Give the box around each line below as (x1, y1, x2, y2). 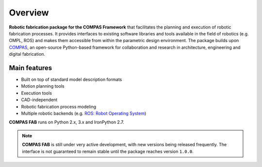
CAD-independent (21, 97, 58, 103)
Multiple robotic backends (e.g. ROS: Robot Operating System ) (21, 110, 147, 116)
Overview (9, 7, 49, 18)
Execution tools (21, 90, 52, 96)
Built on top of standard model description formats (21, 76, 122, 82)
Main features (9, 63, 52, 72)
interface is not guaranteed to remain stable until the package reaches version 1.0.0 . (22, 148, 194, 154)
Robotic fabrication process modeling (21, 104, 97, 109)
